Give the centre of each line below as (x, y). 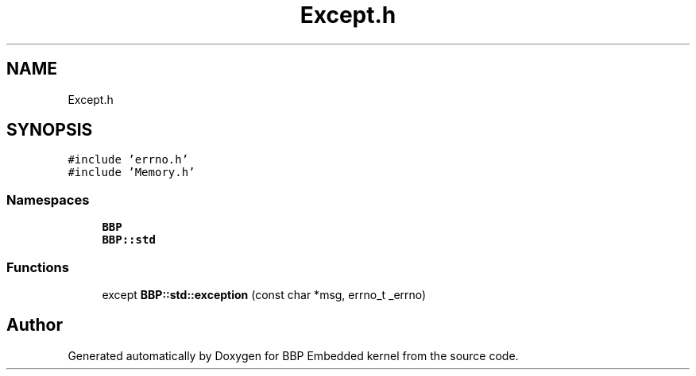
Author (35, 325)
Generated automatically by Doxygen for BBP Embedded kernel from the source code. (293, 355)
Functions (38, 267)
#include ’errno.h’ (128, 160)
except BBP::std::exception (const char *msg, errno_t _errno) (264, 294)
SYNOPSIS (50, 130)
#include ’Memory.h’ (131, 173)
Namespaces (48, 200)
